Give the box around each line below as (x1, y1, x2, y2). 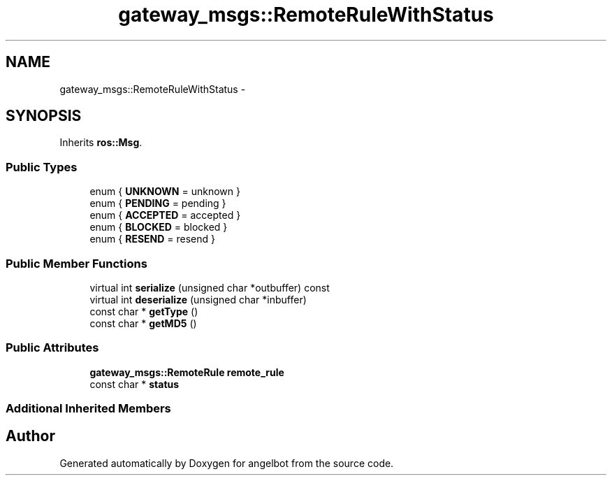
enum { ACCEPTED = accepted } (89, 209, 241, 222)
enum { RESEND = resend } (89, 233, 216, 245)
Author (6, 427, 55, 445)
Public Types (6, 159, 78, 174)
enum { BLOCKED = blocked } (89, 221, 228, 234)
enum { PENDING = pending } (89, 197, 226, 210)
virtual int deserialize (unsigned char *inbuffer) (89, 293, 307, 306)
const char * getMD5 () (89, 317, 197, 329)
